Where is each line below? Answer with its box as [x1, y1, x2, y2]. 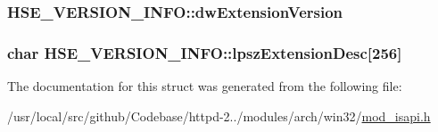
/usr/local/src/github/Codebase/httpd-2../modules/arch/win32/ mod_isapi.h [7, 106, 431, 125]
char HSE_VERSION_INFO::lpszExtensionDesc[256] [7, 41, 402, 63]
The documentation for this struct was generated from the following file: [7, 77, 402, 95]
